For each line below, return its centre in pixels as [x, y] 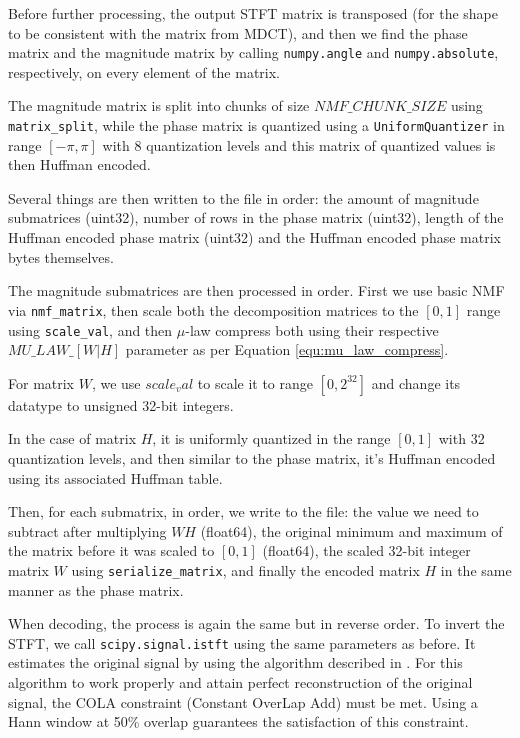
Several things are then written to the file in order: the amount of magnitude [243, 197]
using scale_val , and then [90, 329]
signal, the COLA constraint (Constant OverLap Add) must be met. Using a [243, 701]
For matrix [41, 382]
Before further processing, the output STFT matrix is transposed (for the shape [253, 13]
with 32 [461, 438]
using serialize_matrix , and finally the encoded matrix [245, 569]
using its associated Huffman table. [115, 477]
